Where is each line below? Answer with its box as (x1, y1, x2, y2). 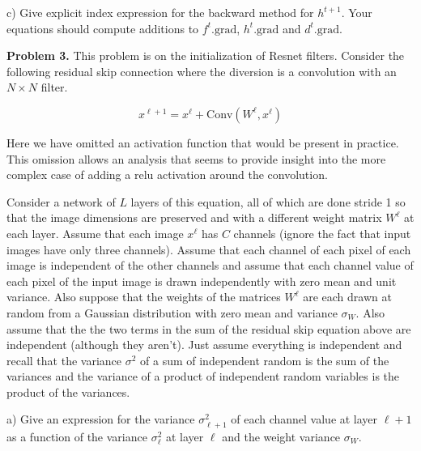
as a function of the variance (6, 428, 147, 445)
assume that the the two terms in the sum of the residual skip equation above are (6, 320, 411, 337)
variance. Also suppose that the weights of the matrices (6, 288, 281, 305)
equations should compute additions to (6, 19, 199, 36)
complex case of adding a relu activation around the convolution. (6, 166, 328, 183)
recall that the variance (6, 351, 122, 368)
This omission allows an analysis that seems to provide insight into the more (6, 150, 386, 167)
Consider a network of (6, 193, 116, 210)
